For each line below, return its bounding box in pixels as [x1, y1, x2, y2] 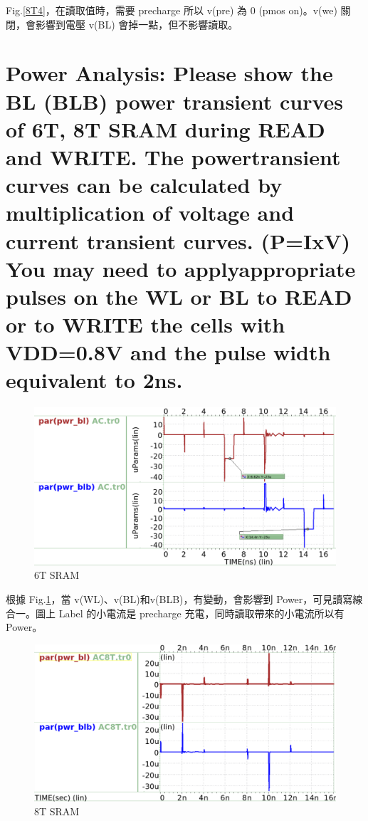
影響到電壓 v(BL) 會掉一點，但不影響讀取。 [35, 16, 238, 31]
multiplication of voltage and [6, 198, 295, 227]
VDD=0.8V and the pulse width [6, 338, 331, 367]
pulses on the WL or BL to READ [6, 281, 352, 310]
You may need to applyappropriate [6, 253, 356, 283]
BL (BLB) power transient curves [6, 86, 344, 115]
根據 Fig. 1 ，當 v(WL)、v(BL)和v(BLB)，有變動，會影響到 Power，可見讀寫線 [6, 592, 363, 607]
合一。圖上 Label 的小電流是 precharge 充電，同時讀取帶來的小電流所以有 [6, 605, 345, 620]
